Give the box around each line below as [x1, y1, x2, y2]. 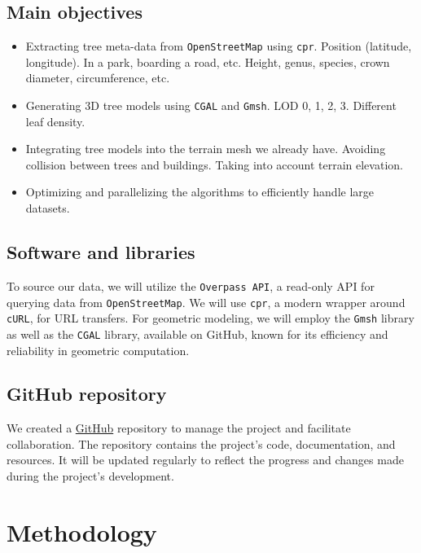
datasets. [25, 200, 70, 217]
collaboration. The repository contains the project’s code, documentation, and [7, 435, 396, 452]
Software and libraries [7, 239, 195, 265]
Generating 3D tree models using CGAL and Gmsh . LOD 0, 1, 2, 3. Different [25, 97, 397, 114]
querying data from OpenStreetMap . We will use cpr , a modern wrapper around [7, 293, 406, 310]
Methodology [7, 515, 157, 548]
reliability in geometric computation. [7, 341, 190, 358]
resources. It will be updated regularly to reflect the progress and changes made [7, 451, 404, 468]
